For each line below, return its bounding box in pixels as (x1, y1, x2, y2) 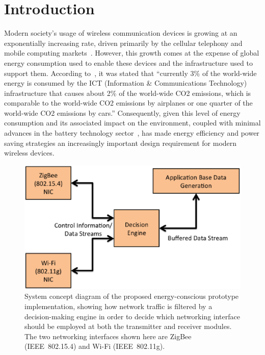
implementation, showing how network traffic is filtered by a (24, 300, 213, 311)
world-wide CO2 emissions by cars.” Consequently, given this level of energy (4, 107, 241, 118)
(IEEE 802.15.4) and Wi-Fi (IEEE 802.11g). (24, 341, 165, 351)
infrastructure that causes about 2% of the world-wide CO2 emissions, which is (4, 87, 251, 98)
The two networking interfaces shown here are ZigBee (24, 331, 192, 341)
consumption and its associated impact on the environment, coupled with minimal (4, 117, 261, 128)
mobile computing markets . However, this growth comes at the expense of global (4, 47, 259, 58)
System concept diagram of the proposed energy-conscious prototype (24, 291, 239, 301)
